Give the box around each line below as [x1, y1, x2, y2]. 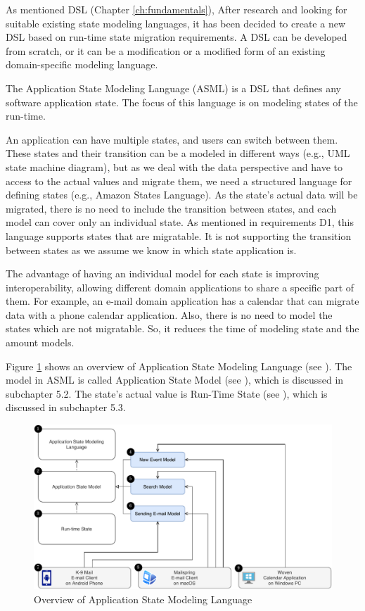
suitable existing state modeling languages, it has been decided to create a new [6, 15, 345, 30]
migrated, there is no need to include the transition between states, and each [6, 201, 337, 215]
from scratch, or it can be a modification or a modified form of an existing [6, 43, 326, 58]
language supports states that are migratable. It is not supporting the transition [6, 228, 352, 243]
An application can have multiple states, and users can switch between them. [6, 132, 338, 146]
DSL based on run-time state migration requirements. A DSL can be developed [6, 30, 347, 44]
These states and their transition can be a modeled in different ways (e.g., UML [6, 146, 350, 160]
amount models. [6, 335, 75, 350]
